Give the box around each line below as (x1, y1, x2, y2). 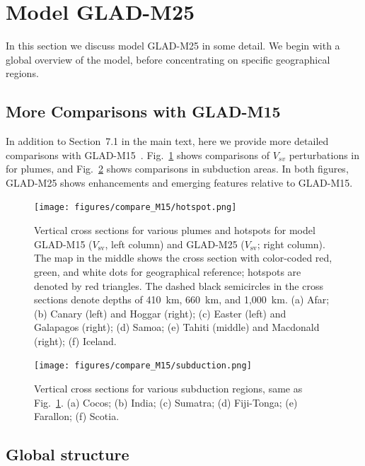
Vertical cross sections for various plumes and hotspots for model (34, 223, 315, 238)
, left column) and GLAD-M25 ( (105, 236, 245, 251)
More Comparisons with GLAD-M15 (6, 100, 281, 122)
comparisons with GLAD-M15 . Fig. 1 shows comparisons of (6, 147, 270, 162)
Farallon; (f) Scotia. (34, 409, 120, 424)
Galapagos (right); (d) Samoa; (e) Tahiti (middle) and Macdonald (34, 320, 320, 334)
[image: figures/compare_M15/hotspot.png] (34, 202, 237, 213)
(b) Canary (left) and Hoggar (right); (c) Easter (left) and (34, 305, 286, 320)
